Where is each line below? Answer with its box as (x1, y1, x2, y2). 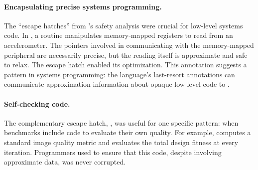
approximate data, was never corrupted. (4, 157, 126, 167)
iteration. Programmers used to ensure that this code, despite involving (4, 147, 222, 157)
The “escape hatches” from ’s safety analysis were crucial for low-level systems (4, 20, 243, 30)
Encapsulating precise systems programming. (4, 1, 162, 11)
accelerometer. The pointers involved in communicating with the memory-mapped (4, 39, 254, 50)
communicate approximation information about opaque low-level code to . (4, 79, 230, 89)
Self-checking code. (4, 98, 70, 109)
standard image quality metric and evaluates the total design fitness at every (4, 137, 238, 147)
